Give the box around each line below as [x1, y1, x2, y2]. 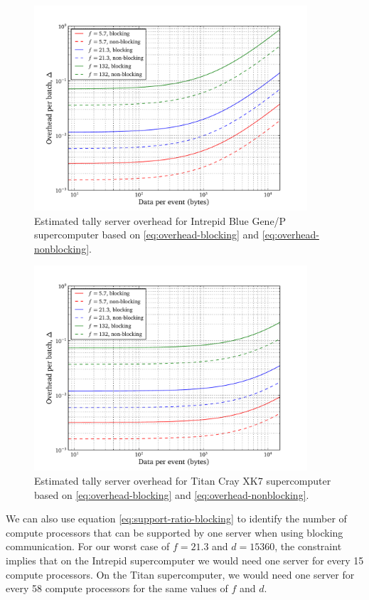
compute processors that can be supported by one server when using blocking [6, 525, 343, 540]
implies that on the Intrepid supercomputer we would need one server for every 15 [6, 552, 364, 567]
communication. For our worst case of [6, 539, 170, 554]
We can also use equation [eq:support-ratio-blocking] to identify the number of [6, 511, 347, 526]
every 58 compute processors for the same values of [6, 581, 228, 596]
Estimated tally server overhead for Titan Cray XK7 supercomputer [34, 473, 331, 488]
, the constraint [274, 539, 342, 554]
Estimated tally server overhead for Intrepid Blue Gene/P [34, 213, 287, 228]
